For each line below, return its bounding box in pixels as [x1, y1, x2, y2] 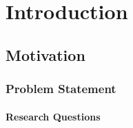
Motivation [6, 44, 85, 65]
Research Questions [6, 109, 101, 123]
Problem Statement [6, 80, 116, 97]
